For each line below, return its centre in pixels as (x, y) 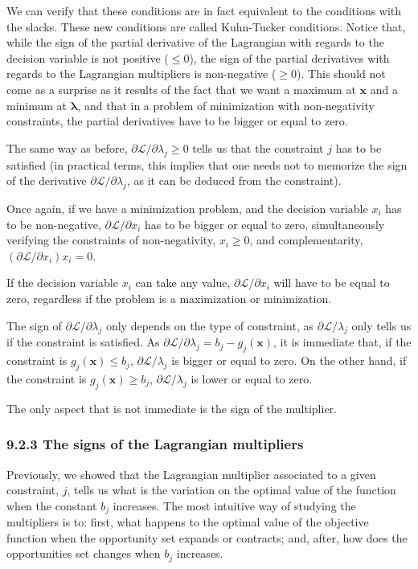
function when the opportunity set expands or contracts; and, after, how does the (207, 537)
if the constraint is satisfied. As (83, 342)
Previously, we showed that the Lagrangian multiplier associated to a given (191, 474)
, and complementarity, (306, 240)
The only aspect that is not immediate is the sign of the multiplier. (172, 408)
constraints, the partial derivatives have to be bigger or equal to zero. (177, 121)
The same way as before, (67, 147)
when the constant (52, 505)
